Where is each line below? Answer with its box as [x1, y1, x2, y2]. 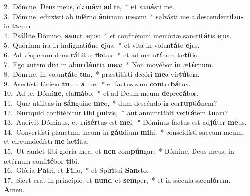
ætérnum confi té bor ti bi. [4, 155, 79, 166]
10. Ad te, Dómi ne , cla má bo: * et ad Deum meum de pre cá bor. [4, 88, 199, 98]
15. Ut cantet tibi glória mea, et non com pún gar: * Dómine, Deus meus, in [4, 145, 234, 156]
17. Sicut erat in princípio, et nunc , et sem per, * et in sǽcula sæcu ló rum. [4, 174, 231, 185]
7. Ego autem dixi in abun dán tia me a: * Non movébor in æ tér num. [4, 59, 214, 69]
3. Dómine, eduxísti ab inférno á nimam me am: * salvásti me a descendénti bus [4, 11, 244, 21]
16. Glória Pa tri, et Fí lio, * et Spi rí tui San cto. [4, 165, 149, 175]
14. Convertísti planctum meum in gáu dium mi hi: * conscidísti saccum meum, [4, 126, 244, 137]
